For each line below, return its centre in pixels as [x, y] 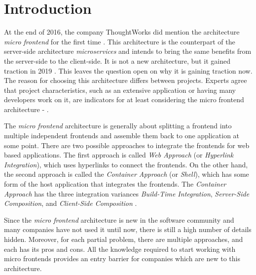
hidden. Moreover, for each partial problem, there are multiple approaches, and [124, 239]
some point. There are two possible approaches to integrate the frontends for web [127, 145]
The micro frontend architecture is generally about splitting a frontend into [118, 126]
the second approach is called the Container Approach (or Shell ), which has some [127, 174]
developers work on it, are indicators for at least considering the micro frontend [124, 99]
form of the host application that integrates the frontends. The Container [115, 184]
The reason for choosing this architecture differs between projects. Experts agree [126, 80]
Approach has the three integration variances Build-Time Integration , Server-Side [127, 193]
